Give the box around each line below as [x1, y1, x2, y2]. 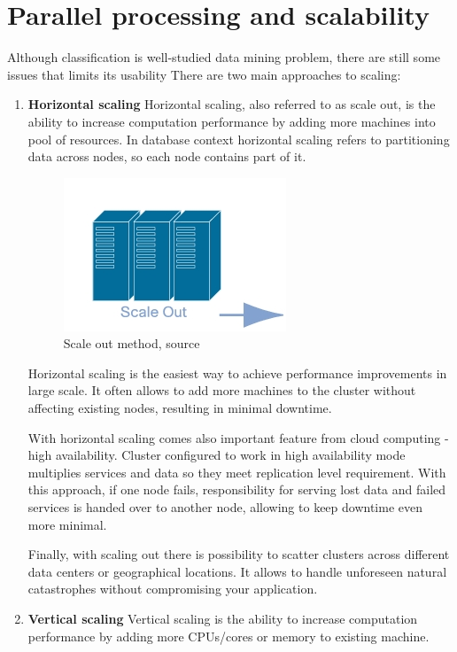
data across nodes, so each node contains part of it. [27, 147, 306, 166]
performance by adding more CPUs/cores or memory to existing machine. [27, 626, 430, 645]
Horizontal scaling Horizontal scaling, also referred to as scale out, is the [27, 95, 436, 113]
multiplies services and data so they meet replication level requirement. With [27, 462, 446, 481]
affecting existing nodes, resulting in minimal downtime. [27, 399, 332, 417]
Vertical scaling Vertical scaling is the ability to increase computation [27, 609, 418, 627]
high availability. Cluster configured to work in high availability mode [27, 446, 406, 464]
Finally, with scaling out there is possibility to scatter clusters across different [27, 545, 450, 563]
